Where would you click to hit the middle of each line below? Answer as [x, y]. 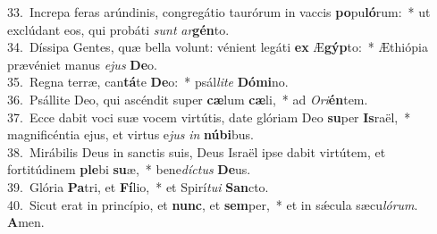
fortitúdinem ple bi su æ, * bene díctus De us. [129, 169]
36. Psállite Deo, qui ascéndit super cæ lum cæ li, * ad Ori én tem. [188, 99]
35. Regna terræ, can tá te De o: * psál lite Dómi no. [148, 82]
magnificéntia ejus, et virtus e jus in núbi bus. [130, 134]
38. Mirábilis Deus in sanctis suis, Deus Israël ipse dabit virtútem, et [197, 151]
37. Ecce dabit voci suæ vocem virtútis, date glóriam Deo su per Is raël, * [209, 117]
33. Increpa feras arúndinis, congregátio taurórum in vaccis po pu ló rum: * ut [219, 12]
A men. [26, 222]
